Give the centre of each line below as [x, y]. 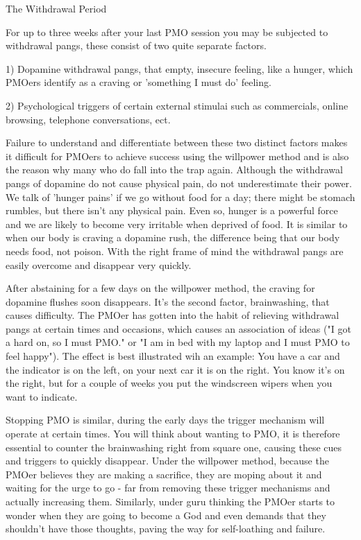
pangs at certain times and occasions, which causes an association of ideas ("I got [178, 328]
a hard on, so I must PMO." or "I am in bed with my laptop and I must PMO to [178, 342]
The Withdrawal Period [56, 8]
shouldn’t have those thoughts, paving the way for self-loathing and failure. [166, 529]
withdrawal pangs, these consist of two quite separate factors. [136, 45]
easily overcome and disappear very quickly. [99, 264]
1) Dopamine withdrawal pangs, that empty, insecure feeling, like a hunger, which [179, 68]
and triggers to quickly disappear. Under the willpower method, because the [167, 461]
